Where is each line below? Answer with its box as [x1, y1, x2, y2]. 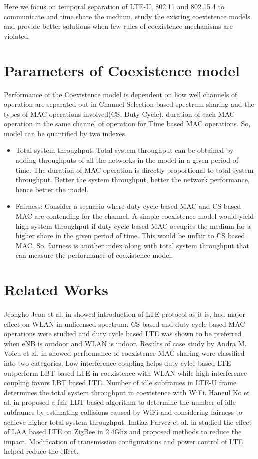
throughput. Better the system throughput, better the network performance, [15, 174, 250, 185]
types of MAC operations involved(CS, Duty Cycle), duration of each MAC [4, 108, 235, 119]
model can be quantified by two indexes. [4, 128, 127, 138]
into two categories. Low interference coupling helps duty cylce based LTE [4, 357, 231, 368]
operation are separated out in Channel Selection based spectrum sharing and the [4, 99, 254, 109]
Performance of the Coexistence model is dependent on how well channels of [4, 89, 237, 99]
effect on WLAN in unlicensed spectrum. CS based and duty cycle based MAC [4, 318, 245, 329]
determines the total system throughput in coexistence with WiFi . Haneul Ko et [4, 387, 250, 397]
